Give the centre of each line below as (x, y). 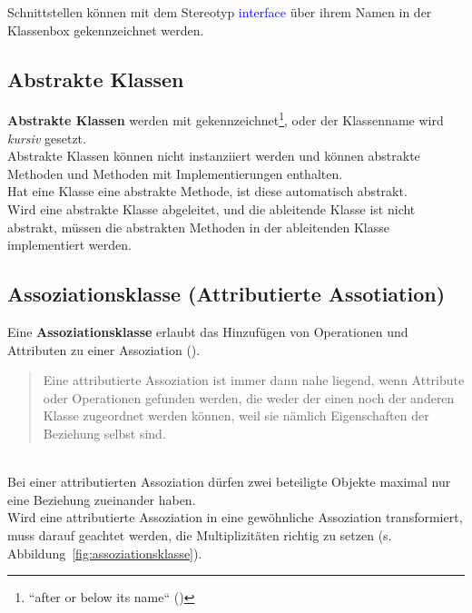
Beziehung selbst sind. (104, 433)
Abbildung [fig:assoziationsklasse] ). (105, 553)
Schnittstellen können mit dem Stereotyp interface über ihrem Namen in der (220, 12)
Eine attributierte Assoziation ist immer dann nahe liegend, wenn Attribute (254, 380)
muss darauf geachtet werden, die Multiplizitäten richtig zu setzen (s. (200, 534)
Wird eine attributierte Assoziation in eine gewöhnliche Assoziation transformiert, (235, 517)
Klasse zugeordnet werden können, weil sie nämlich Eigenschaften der (236, 415)
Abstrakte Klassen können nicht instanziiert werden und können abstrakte (214, 156)
